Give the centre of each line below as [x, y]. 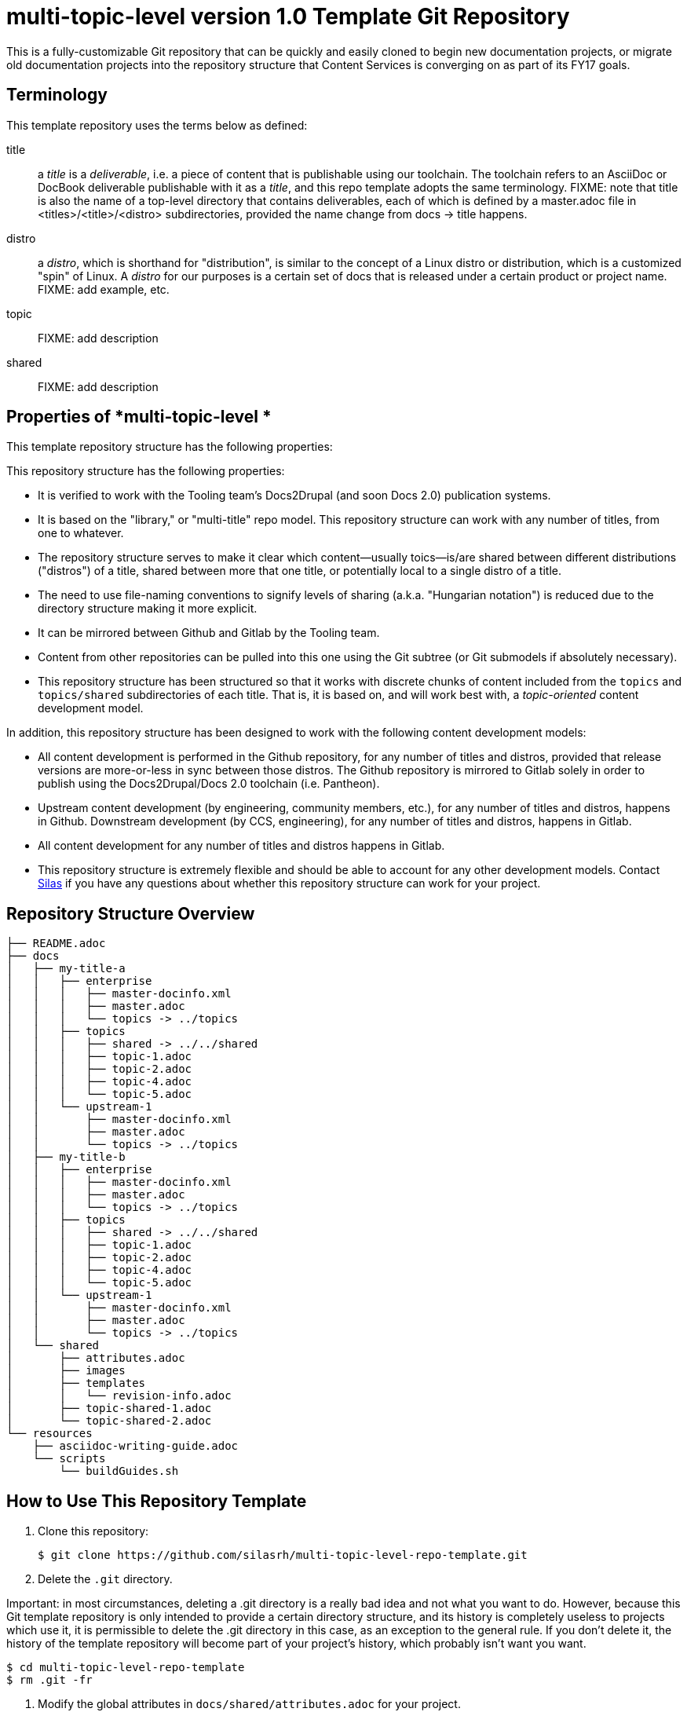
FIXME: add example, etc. [104, 289]
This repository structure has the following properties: [146, 471]
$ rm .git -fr [49, 1680]
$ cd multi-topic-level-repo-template [126, 1668]
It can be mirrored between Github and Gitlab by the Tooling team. [209, 633]
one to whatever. [81, 533]
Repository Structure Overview [131, 913]
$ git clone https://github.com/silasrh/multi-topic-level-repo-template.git [283, 1555]
